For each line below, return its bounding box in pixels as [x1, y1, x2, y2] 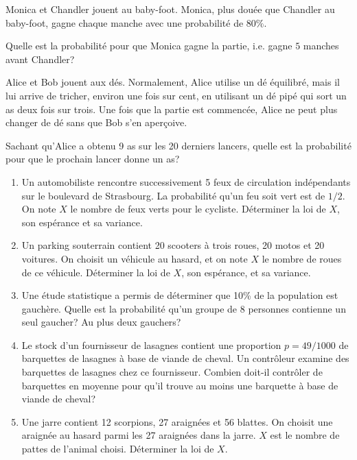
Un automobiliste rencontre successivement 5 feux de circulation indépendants [21, 174, 351, 189]
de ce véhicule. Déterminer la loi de [21, 265, 170, 279]
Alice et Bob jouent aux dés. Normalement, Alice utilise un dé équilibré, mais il [5, 75, 340, 89]
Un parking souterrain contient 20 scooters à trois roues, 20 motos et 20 [21, 238, 325, 252]
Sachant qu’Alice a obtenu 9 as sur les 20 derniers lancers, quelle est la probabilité [5, 138, 352, 152]
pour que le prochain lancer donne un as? [5, 152, 180, 166]
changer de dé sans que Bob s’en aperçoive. [5, 115, 187, 130]
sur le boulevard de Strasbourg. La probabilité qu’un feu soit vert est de [21, 188, 325, 202]
